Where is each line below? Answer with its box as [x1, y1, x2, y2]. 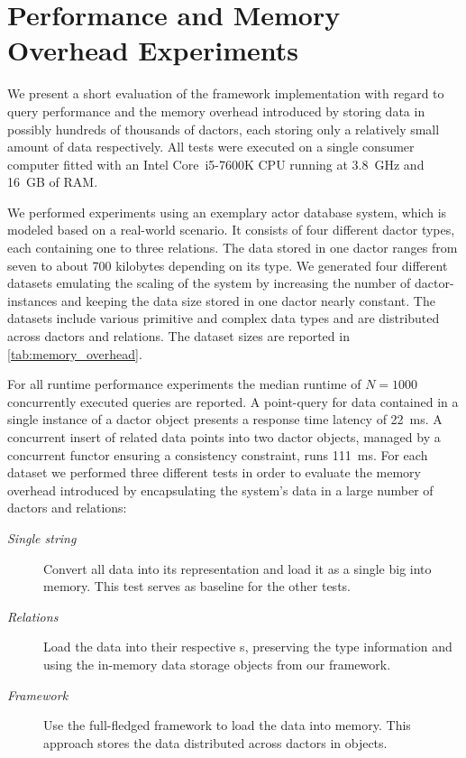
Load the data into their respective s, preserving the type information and [43, 637, 452, 656]
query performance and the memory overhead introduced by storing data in [7, 101, 425, 120]
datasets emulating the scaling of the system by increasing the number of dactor [7, 273, 450, 292]
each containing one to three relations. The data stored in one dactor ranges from [7, 238, 458, 257]
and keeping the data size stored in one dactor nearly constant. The [61, 291, 435, 310]
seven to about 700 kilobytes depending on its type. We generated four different [7, 255, 448, 274]
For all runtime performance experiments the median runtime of [7, 374, 361, 393]
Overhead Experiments [7, 32, 298, 69]
